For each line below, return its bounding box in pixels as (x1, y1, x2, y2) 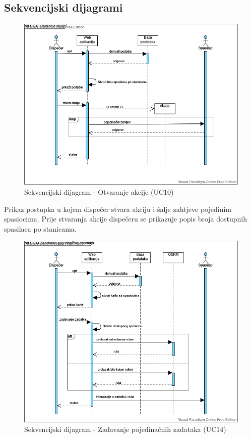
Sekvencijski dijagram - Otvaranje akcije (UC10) (24, 187, 174, 197)
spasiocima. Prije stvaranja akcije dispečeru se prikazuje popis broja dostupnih (4, 213, 247, 224)
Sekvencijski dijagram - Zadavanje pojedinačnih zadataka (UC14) (24, 424, 226, 434)
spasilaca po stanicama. (4, 223, 77, 234)
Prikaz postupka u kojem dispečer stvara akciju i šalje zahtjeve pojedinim (4, 203, 231, 214)
